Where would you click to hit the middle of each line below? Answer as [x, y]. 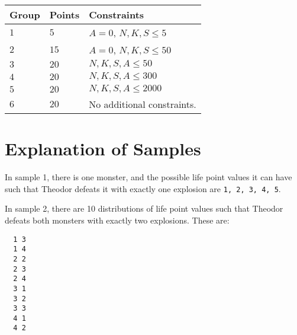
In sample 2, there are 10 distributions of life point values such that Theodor [144, 208]
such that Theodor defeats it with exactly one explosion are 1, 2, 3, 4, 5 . [143, 188]
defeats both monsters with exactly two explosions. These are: [117, 220]
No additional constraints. [143, 104]
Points [64, 15]
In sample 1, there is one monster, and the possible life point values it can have [148, 177]
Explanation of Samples [103, 149]
